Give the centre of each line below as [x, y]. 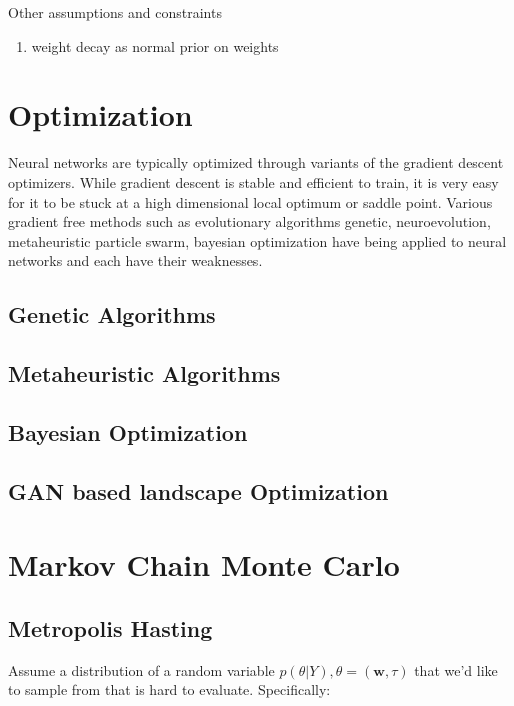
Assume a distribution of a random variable [141, 669]
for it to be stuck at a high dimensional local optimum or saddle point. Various [250, 201]
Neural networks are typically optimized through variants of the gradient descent [256, 162]
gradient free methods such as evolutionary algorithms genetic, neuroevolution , [249, 221]
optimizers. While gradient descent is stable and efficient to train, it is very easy [253, 181]
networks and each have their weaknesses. [135, 260]
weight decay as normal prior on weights [155, 45]
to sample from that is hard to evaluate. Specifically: [169, 689]
